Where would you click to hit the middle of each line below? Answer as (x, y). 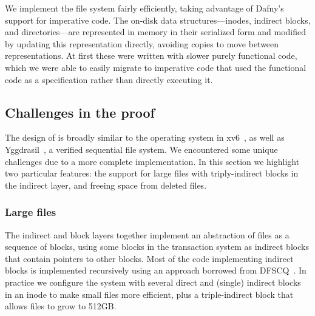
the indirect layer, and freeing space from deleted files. (106, 185)
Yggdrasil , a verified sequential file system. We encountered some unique (141, 149)
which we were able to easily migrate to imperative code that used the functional (156, 67)
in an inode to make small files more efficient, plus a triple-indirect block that (149, 294)
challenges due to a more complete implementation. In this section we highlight (152, 161)
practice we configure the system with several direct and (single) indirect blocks (153, 282)
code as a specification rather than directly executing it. (109, 79)
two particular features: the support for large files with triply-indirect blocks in (152, 173)
